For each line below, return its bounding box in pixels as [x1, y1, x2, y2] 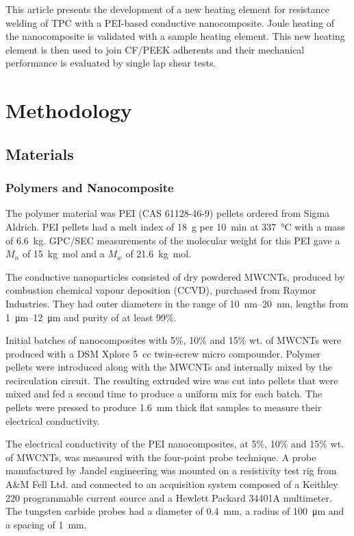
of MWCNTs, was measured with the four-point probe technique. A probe [5, 450, 316, 464]
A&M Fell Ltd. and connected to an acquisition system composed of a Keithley [5, 477, 338, 491]
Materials [5, 143, 74, 164]
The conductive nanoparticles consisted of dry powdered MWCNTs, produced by [5, 269, 345, 283]
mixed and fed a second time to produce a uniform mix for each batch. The [5, 386, 323, 401]
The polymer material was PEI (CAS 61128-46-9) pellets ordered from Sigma [5, 206, 330, 220]
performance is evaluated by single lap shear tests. [5, 56, 216, 70]
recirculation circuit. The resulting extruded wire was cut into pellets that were [5, 373, 338, 387]
